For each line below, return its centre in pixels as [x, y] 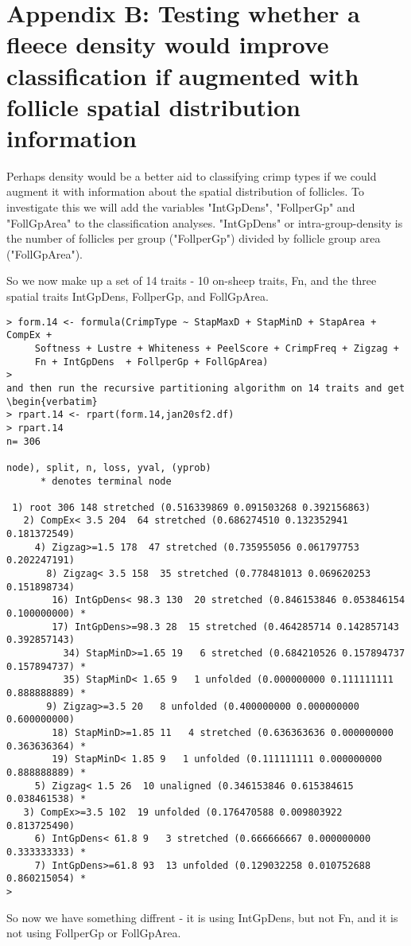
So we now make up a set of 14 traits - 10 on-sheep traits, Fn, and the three [192, 280]
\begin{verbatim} [52, 401]
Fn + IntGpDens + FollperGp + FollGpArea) [151, 362]
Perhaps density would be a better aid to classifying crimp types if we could [192, 175]
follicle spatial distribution [153, 106]
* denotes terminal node [106, 481]
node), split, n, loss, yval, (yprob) [109, 467]
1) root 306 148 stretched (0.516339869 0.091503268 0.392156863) [192, 507]
